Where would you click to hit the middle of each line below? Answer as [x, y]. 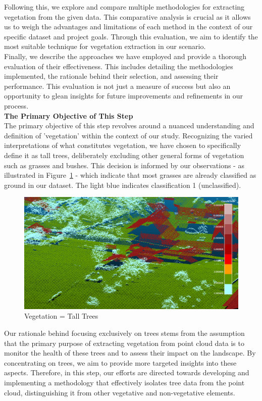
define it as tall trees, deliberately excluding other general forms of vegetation [124, 155]
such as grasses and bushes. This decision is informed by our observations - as [124, 165]
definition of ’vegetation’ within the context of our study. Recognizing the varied [128, 135]
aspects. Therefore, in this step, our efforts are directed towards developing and [127, 372]
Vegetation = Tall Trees [61, 316]
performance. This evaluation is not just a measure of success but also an [117, 86]
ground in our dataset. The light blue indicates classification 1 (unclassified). [123, 185]
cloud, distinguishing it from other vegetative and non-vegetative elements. [120, 392]
